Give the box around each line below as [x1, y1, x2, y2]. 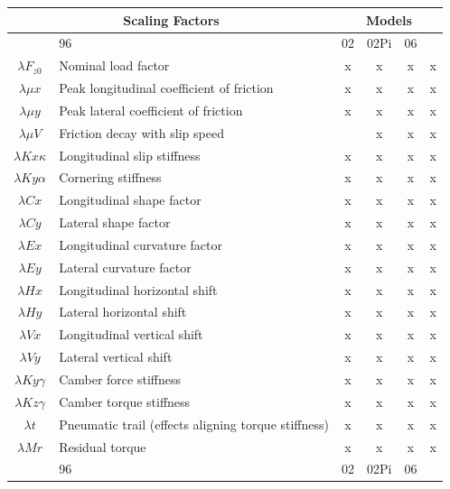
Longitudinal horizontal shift [59, 280, 218, 299]
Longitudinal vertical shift [59, 325, 203, 344]
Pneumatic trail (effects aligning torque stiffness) [59, 414, 329, 433]
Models [365, 10, 412, 29]
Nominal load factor [59, 56, 170, 75]
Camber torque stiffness [59, 392, 191, 411]
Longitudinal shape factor [59, 190, 202, 209]
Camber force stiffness [59, 370, 181, 388]
